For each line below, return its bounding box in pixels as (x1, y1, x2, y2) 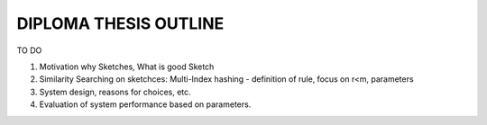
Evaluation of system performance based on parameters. (39, 99, 252, 110)
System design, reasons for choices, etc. (39, 86, 191, 97)
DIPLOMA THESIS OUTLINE (16, 13, 225, 33)
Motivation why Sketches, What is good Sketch (39, 61, 215, 72)
